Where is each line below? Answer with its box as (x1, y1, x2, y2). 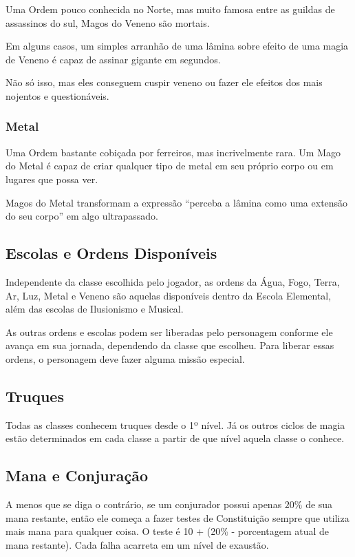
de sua (305, 497, 333, 512)
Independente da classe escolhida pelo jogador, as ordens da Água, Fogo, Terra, (6, 274, 340, 288)
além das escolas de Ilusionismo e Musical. (6, 302, 184, 316)
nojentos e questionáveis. (6, 88, 109, 103)
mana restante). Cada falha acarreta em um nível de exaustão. (6, 537, 269, 551)
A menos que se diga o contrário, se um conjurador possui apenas (6, 497, 282, 512)
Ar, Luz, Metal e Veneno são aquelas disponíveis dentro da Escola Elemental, (6, 288, 332, 302)
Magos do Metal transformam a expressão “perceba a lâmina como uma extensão (6, 195, 348, 209)
